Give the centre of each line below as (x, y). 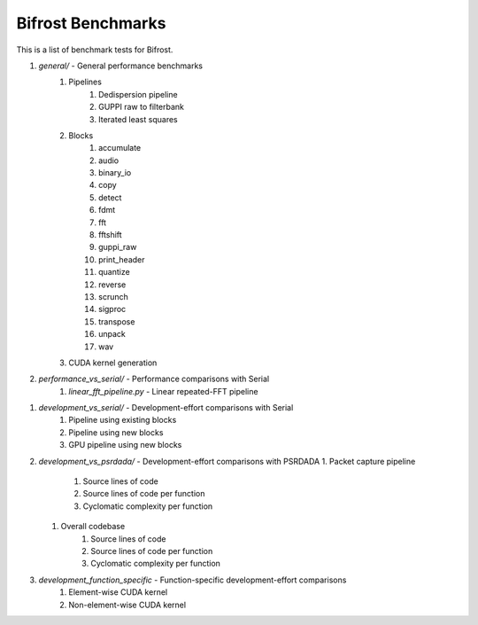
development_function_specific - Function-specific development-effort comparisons (193, 580)
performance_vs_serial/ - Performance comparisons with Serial (154, 379)
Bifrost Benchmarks (91, 23)
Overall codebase (93, 527)
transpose (117, 321)
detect (110, 197)
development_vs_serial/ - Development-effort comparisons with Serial (166, 408)
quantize (114, 272)
